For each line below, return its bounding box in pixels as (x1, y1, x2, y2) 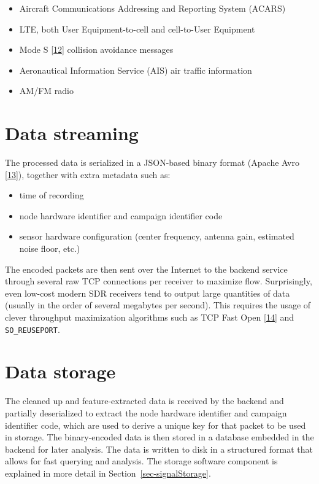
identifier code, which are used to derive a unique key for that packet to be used (5, 418, 306, 431)
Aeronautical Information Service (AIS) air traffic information (19, 63, 252, 76)
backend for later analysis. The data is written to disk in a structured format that (5, 442, 313, 455)
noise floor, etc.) (19, 242, 80, 255)
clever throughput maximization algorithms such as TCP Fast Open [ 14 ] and (5, 311, 294, 324)
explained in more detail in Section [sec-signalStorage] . (5, 466, 211, 479)
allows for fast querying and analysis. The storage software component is (5, 455, 278, 467)
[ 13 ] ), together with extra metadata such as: (5, 168, 171, 181)
